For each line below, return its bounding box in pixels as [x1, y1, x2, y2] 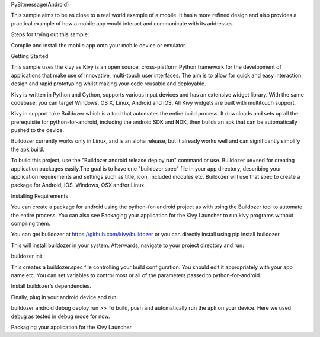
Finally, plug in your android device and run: [11, 293, 119, 300]
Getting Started [11, 52, 49, 59]
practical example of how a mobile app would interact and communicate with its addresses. [11, 20, 234, 27]
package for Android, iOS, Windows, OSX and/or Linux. [11, 181, 146, 189]
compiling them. [11, 220, 50, 227]
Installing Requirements [11, 192, 68, 200]
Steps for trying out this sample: [11, 31, 89, 38]
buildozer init [11, 252, 43, 260]
